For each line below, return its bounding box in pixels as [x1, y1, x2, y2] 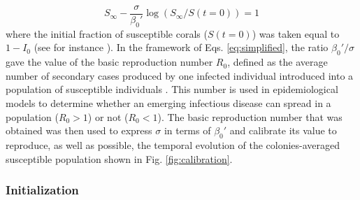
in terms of [164, 123, 211, 138]
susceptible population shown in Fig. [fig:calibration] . [6, 151, 233, 166]
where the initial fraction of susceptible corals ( [6, 26, 208, 41]
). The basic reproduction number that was [157, 109, 343, 124]
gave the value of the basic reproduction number [6, 55, 213, 69]
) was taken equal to [252, 26, 340, 41]
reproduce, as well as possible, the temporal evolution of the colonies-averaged [6, 138, 340, 152]
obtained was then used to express [6, 123, 152, 138]
